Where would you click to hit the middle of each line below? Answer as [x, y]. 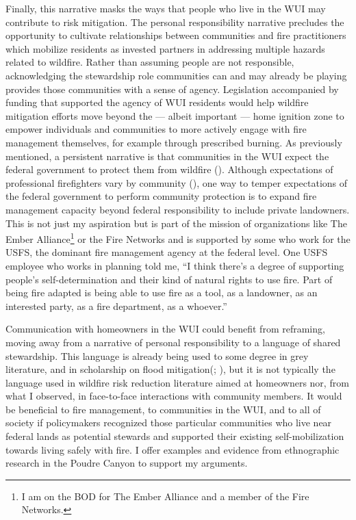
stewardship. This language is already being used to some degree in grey [157, 355]
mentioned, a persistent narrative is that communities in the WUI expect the [167, 156]
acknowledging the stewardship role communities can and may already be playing [176, 75]
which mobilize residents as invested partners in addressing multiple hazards [165, 48]
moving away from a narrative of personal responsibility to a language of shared [173, 342]
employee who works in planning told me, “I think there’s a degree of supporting [175, 265]
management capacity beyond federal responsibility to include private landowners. [178, 209]
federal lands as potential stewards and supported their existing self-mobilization [175, 436]
